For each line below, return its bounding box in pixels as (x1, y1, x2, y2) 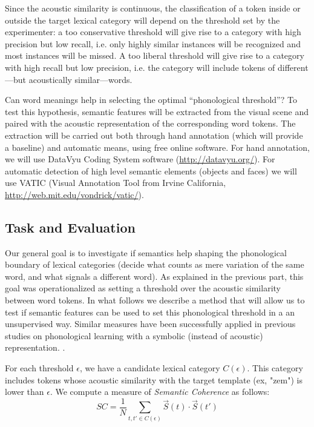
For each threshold (5, 362, 74, 374)
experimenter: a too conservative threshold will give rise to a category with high (5, 25, 301, 38)
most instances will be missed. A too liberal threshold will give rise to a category (5, 49, 304, 62)
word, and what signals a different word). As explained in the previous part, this (5, 270, 304, 282)
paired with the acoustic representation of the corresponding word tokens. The (5, 117, 296, 130)
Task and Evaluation (5, 217, 136, 236)
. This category (247, 362, 303, 374)
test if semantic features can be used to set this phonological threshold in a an (5, 305, 295, 318)
